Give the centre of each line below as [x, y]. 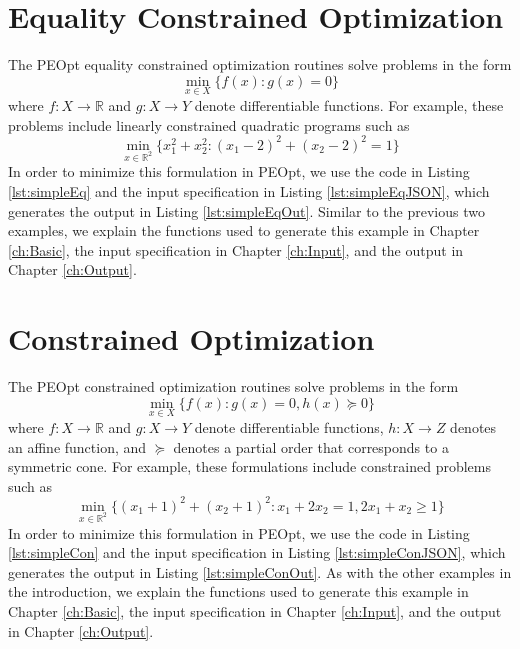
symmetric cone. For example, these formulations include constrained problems [249, 466]
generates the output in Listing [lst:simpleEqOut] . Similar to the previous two [246, 210]
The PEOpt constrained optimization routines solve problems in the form [233, 386]
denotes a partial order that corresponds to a [311, 446]
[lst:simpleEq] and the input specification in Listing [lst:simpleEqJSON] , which [249, 191]
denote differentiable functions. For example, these [349, 104]
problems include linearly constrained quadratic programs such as [209, 124]
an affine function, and [77, 446]
